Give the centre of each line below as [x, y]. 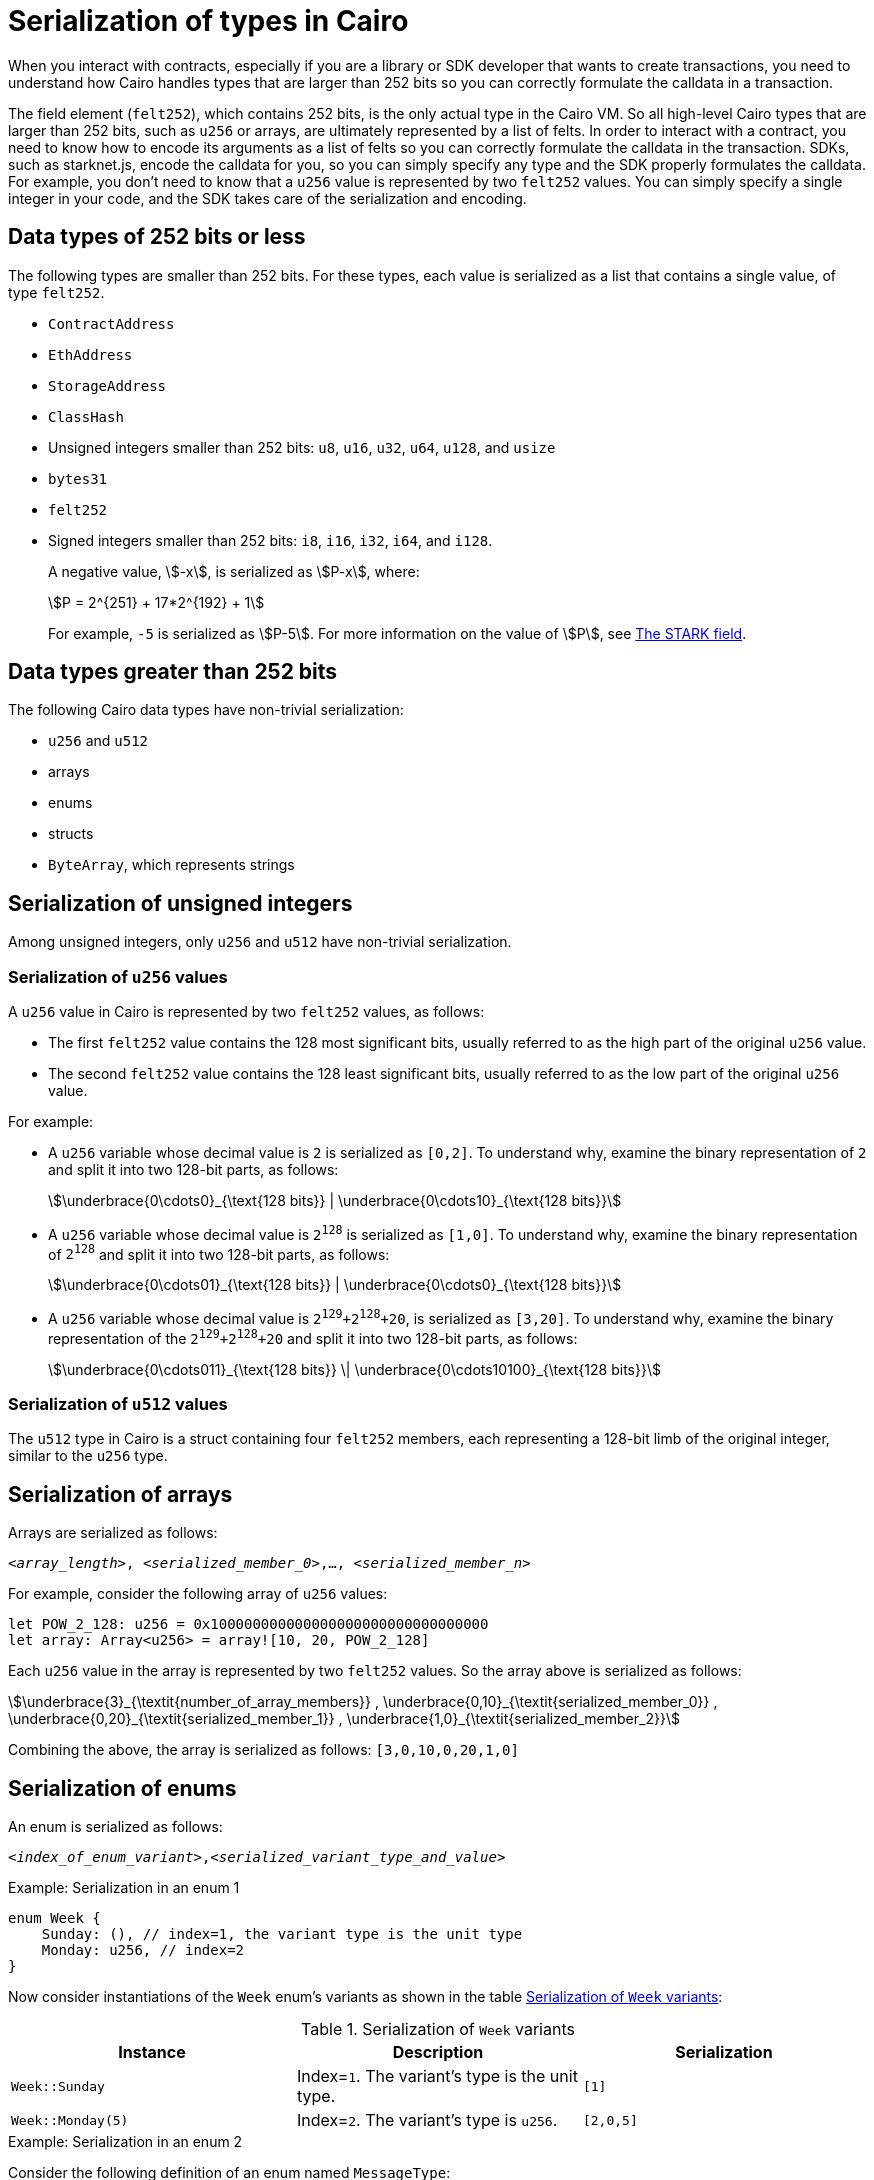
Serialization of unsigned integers [180, 903]
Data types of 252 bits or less [157, 237]
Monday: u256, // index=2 [143, 1950]
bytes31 [78, 478]
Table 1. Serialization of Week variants [438, 2029]
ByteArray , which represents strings [171, 865]
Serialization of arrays [120, 1494]
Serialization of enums [122, 1788]
